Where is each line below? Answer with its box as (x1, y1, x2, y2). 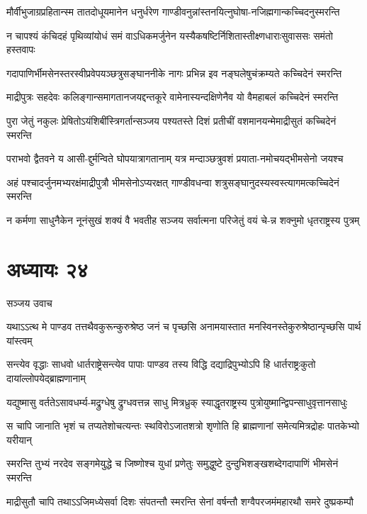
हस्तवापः (6, 42, 35, 57)
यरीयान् (6, 432, 32, 447)
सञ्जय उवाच (6, 295, 52, 310)
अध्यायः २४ (6, 254, 89, 283)
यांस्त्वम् (6, 333, 33, 347)
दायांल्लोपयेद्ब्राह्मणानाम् (6, 371, 86, 386)
